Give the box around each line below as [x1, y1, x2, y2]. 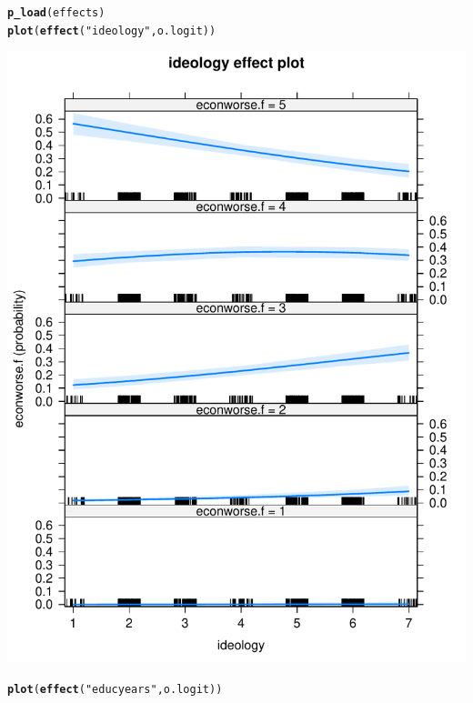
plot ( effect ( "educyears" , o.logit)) [7, 682, 223, 696]
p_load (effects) [7, 6, 106, 19]
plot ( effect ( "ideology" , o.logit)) [7, 24, 216, 37]
